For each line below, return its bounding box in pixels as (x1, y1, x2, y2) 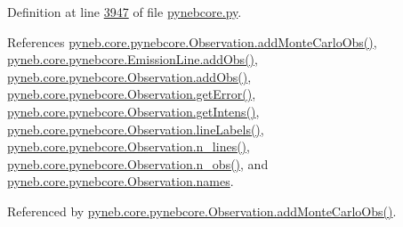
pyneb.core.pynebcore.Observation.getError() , (7, 85, 256, 103)
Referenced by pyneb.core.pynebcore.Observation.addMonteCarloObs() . (7, 201, 397, 220)
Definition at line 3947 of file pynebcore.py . (7, 3, 242, 20)
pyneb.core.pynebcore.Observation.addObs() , (7, 67, 252, 85)
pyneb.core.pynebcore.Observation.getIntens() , (7, 101, 260, 120)
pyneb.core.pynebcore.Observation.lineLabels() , (7, 119, 264, 138)
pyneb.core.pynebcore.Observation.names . (7, 172, 234, 191)
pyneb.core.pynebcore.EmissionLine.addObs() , (7, 50, 258, 69)
